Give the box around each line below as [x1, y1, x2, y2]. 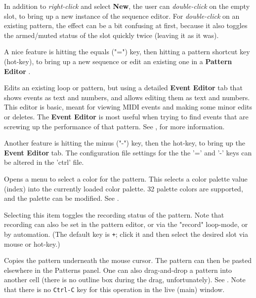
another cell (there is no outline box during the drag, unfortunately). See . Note [4, 274, 246, 285]
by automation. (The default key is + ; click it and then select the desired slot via [4, 228, 248, 239]
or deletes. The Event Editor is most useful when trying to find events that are [4, 111, 249, 121]
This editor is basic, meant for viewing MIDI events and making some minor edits [4, 102, 253, 112]
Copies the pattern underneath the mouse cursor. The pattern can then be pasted [4, 255, 252, 265]
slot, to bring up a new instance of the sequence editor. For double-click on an [4, 10, 240, 21]
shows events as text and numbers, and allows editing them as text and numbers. [4, 92, 250, 102]
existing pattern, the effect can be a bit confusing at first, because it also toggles [4, 20, 248, 31]
